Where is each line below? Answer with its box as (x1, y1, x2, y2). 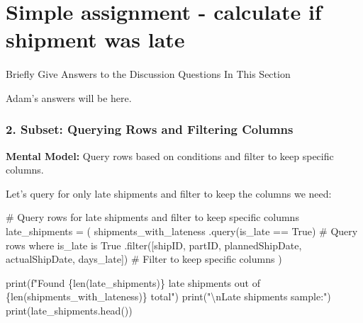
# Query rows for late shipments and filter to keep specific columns (6, 210, 299, 225)
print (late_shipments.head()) (6, 302, 133, 317)
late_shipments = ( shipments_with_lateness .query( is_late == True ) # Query (6, 223, 358, 238)
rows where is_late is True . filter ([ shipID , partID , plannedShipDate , (6, 237, 302, 252)
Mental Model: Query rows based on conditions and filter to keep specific (6, 148, 334, 163)
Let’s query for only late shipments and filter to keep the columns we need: (6, 186, 332, 200)
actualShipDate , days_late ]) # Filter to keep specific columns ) (6, 251, 282, 266)
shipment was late (6, 25, 185, 54)
